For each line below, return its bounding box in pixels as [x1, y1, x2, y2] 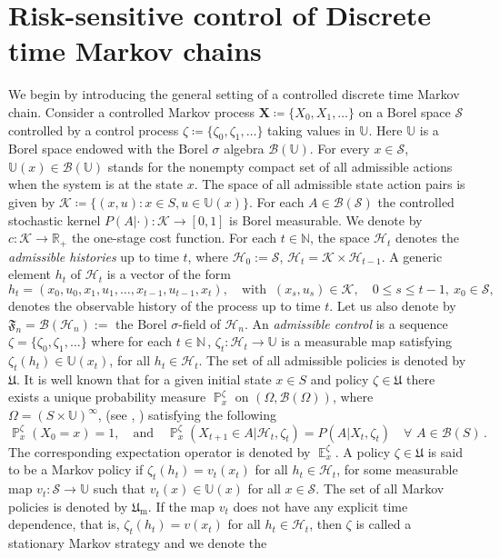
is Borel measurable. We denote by [229, 210, 423, 229]
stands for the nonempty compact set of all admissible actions [107, 156, 453, 175]
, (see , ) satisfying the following [97, 405, 277, 424]
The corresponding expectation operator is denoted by [8, 442, 311, 461]
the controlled [377, 193, 455, 212]
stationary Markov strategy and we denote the [8, 533, 267, 553]
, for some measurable [336, 460, 458, 479]
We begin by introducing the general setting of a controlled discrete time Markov [8, 85, 460, 104]
